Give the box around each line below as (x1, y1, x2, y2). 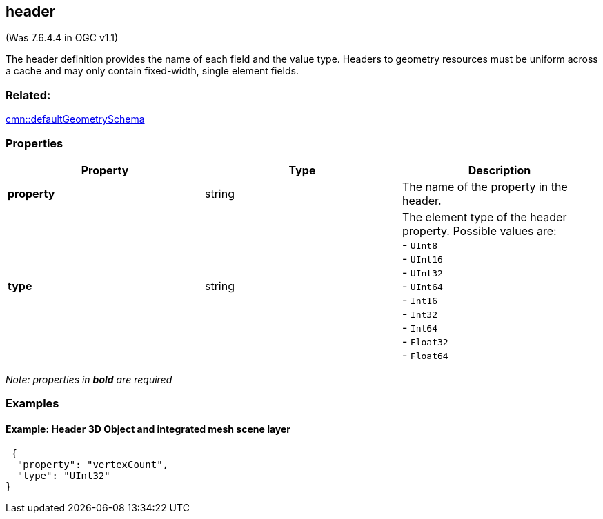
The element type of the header (402, 210, 567, 224)
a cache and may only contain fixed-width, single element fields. (6, 65, 299, 77)
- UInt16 (402, 251, 443, 265)
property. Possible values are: (402, 223, 557, 238)
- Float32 (402, 334, 448, 348)
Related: (6, 88, 51, 102)
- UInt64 (402, 278, 443, 293)
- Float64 (402, 347, 448, 362)
